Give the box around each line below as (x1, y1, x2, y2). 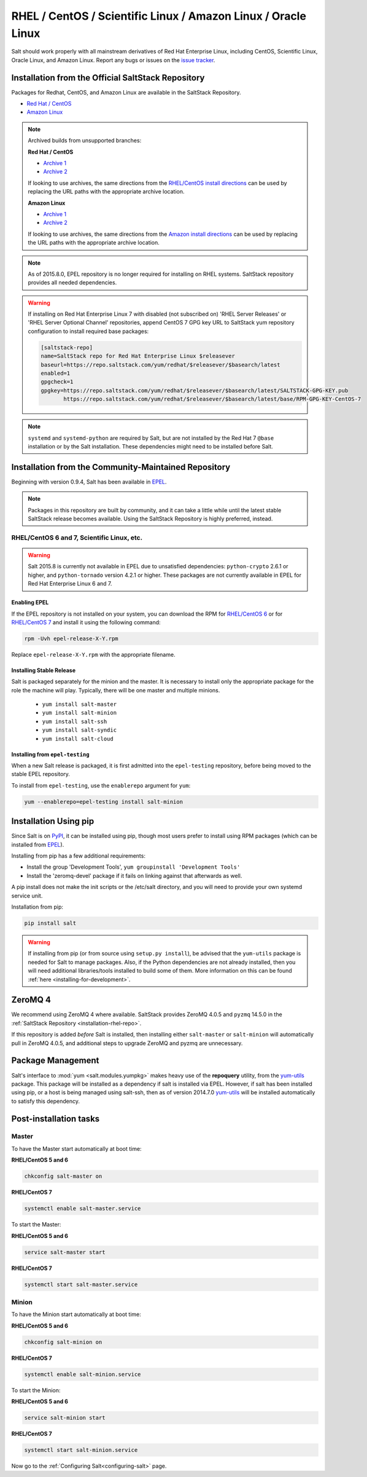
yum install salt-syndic (42, 727, 117, 734)
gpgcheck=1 (41, 378, 74, 385)
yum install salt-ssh (42, 718, 107, 725)
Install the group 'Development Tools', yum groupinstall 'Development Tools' (26, 863, 241, 871)
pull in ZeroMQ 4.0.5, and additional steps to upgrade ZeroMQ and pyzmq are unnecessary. (11, 1039, 243, 1047)
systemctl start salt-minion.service (24, 1446, 138, 1453)
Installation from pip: (11, 903, 64, 911)
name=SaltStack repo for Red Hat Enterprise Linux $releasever (41, 353, 236, 359)
